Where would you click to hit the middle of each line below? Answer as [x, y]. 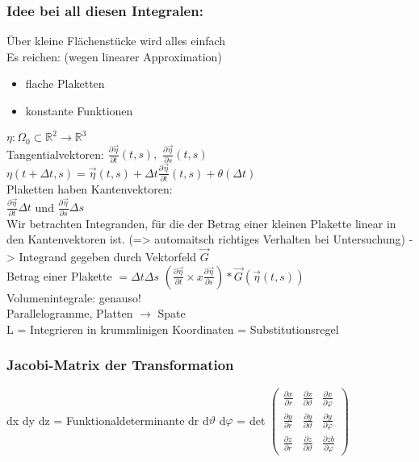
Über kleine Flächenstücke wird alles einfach [116, 41]
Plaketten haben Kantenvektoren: [90, 188]
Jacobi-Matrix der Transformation [120, 365]
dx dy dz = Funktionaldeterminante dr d [108, 420]
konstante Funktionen [79, 110]
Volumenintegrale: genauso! [74, 297]
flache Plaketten [65, 83]
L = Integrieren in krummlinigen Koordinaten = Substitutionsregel [173, 329]
